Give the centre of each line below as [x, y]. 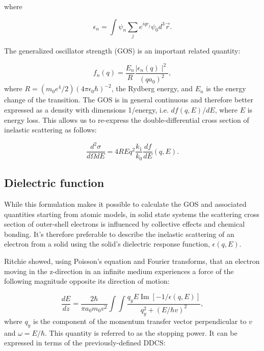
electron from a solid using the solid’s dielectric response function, [107, 244]
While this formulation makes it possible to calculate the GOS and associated [125, 204]
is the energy [226, 88]
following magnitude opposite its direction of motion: [87, 281]
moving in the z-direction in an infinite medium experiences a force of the [119, 271]
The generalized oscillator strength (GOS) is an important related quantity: [122, 50]
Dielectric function [54, 183]
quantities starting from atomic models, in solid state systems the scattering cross [132, 214]
